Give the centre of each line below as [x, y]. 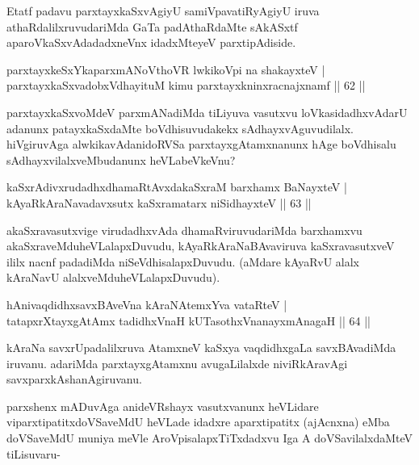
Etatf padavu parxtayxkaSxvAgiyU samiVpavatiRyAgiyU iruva [163, 10]
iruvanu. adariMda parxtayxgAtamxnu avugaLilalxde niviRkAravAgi [177, 363]
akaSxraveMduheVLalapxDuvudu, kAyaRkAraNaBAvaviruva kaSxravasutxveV [201, 246]
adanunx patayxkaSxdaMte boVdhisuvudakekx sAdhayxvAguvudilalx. [180, 128]
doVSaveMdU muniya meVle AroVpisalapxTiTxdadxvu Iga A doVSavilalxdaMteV [210, 438]
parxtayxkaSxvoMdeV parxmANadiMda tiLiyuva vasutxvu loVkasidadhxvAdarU [207, 112]
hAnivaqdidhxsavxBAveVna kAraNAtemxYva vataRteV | [147, 304]
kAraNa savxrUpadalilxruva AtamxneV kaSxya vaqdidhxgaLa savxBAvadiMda [201, 348]
